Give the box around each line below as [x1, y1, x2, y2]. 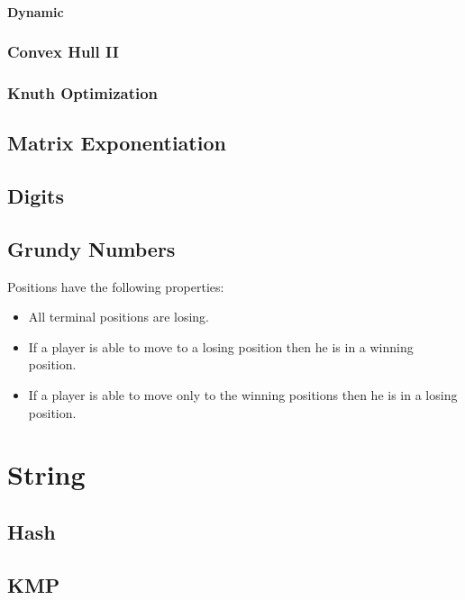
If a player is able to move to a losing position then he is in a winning [28, 337, 414, 356]
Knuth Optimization [7, 81, 159, 104]
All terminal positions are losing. [28, 307, 210, 326]
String [7, 456, 86, 493]
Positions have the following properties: [7, 277, 224, 295]
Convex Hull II [7, 41, 119, 63]
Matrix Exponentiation [7, 129, 226, 157]
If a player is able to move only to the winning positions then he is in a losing [28, 386, 458, 405]
